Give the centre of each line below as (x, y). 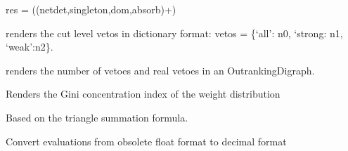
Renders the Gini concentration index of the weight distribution (143, 94)
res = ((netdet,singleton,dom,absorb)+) (91, 9)
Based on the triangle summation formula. (97, 117)
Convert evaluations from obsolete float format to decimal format (146, 141)
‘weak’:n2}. (30, 47)
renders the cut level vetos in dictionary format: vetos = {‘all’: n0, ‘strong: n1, (174, 33)
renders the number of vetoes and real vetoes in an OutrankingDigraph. (160, 70)
